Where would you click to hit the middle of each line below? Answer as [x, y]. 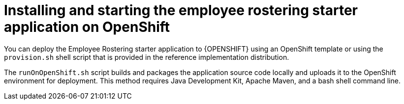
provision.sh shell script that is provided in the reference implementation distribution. [147, 57]
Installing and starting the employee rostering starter [181, 10]
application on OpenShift [87, 27]
